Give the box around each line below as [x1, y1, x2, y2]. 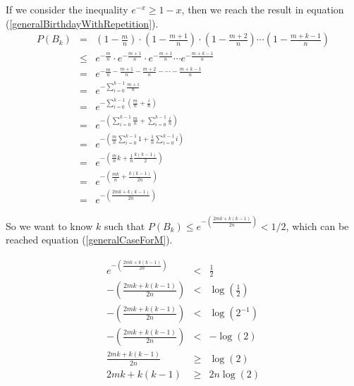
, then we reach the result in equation [181, 2, 344, 16]
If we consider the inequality [6, 2, 128, 16]
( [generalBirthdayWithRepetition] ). [6, 16, 159, 30]
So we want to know [6, 218, 93, 233]
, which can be [286, 218, 349, 233]
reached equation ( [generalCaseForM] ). [6, 232, 173, 247]
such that [104, 218, 145, 233]
